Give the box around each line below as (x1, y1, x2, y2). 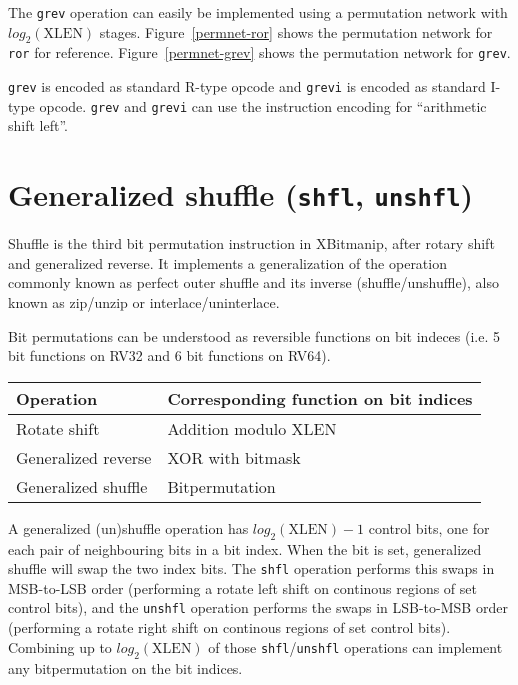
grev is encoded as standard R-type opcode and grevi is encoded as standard (8, 76, 486, 97)
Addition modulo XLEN (167, 416, 337, 440)
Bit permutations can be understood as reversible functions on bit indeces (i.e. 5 (8, 325, 500, 346)
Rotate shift (16, 416, 100, 440)
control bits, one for (368, 517, 490, 538)
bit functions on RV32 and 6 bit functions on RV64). (8, 345, 331, 366)
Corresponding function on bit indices (167, 386, 473, 410)
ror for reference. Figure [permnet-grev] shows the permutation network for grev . (8, 42, 511, 63)
